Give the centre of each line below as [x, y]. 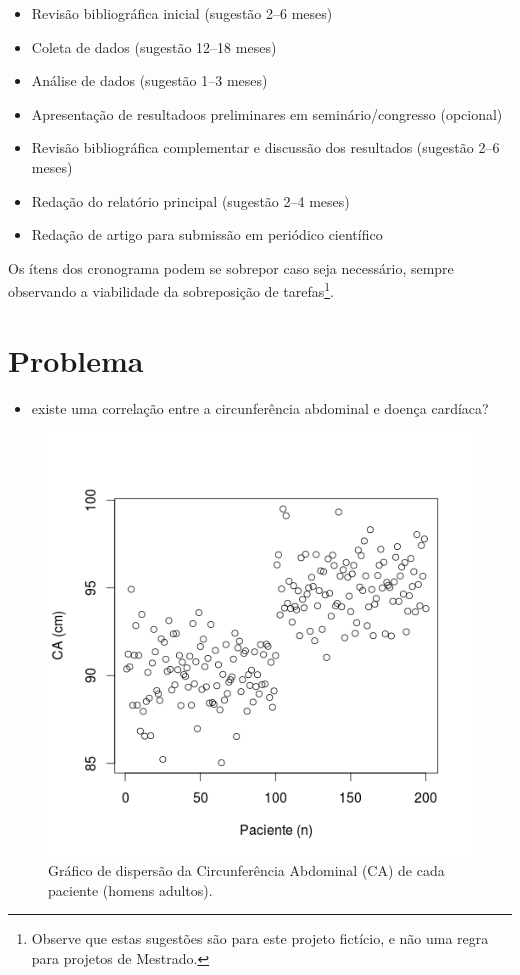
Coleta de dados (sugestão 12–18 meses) [154, 46]
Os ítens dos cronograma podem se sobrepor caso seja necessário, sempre [231, 267]
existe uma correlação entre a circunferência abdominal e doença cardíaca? [260, 407]
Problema [76, 359]
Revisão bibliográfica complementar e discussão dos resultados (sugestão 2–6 [265, 147]
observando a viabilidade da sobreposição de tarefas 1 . [171, 289]
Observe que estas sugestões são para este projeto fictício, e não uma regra [260, 938]
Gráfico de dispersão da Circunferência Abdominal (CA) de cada [246, 869]
